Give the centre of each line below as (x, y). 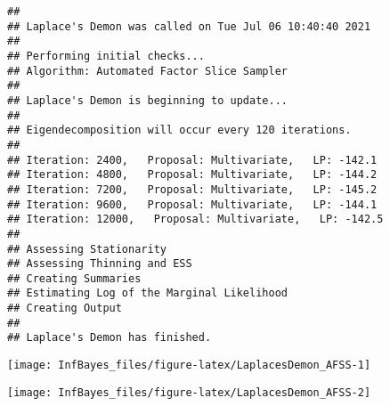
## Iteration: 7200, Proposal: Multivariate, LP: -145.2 (192, 189)
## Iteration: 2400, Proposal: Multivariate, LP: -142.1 (192, 160)
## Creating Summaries (74, 278)
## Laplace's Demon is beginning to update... (147, 100)
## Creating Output (65, 309)
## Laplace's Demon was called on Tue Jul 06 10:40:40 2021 (189, 26)
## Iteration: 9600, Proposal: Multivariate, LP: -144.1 (192, 204)
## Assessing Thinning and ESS (100, 264)
